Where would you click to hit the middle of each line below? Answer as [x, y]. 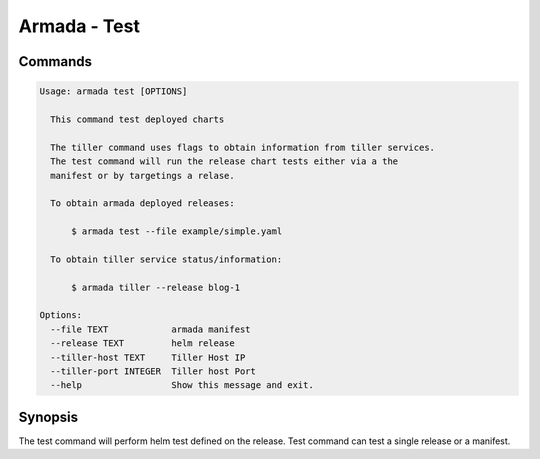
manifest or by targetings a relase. [142, 175]
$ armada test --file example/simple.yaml [177, 231]
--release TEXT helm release [142, 343]
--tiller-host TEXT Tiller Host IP [148, 357]
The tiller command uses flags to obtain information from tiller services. [242, 147]
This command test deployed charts [137, 119]
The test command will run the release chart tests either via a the [224, 161]
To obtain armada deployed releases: [142, 203]
